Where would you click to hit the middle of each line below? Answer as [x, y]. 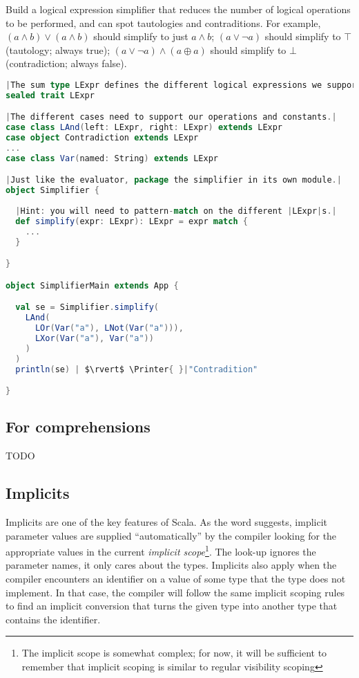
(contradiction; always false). [66, 63]
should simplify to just [141, 36]
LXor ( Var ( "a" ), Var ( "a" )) [94, 338]
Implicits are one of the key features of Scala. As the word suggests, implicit [167, 521]
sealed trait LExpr [50, 95]
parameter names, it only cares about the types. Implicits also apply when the [171, 565]
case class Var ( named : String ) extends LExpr [112, 158]
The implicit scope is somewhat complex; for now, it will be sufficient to [174, 653]
